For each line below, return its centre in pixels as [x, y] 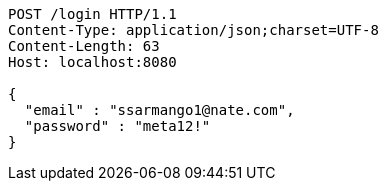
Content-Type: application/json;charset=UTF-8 [193, 30]
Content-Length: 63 [84, 46]
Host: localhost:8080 [92, 62]
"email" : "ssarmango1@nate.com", [159, 110]
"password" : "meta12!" [117, 126]
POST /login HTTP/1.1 [92, 14]
